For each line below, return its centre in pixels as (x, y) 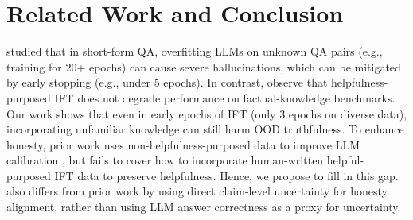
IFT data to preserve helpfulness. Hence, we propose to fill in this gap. (226, 175)
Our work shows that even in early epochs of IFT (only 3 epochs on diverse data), (207, 113)
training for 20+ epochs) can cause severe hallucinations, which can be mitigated (204, 66)
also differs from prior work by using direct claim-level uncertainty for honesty (197, 191)
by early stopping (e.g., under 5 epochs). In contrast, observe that (167, 82)
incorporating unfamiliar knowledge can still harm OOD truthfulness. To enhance (205, 129)
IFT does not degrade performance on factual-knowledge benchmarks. (225, 97)
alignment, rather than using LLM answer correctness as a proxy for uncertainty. (204, 207)
